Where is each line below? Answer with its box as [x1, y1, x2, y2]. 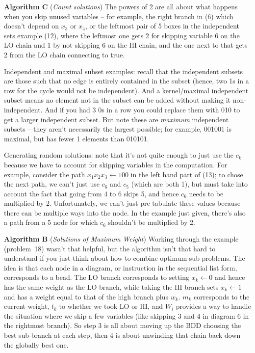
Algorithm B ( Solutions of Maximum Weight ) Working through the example [4, 234, 239, 244]
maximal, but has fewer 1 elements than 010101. [4, 133, 149, 143]
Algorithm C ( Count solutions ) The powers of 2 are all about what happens [4, 1, 238, 11]
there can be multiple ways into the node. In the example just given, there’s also [4, 207, 246, 217]
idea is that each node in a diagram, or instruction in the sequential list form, [4, 262, 237, 272]
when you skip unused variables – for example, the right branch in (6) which [4, 11, 233, 21]
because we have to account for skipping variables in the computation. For [4, 159, 228, 169]
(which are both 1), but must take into [131, 179, 248, 189]
